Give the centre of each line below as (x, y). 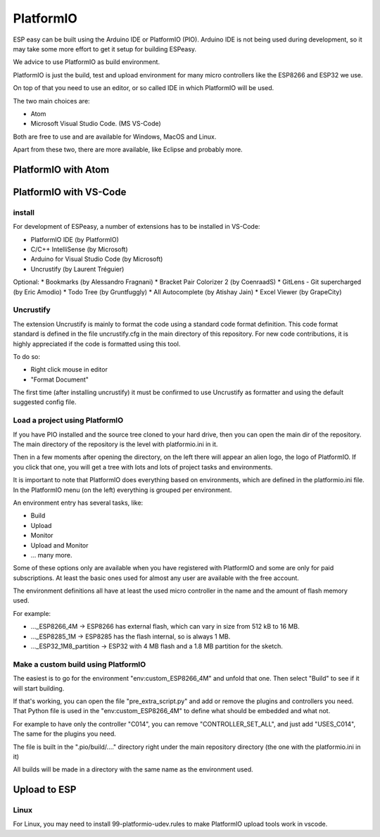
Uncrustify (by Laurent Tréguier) (77, 269)
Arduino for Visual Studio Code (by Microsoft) (97, 259)
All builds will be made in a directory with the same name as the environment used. (133, 769)
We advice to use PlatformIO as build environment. (87, 62)
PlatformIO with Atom (61, 169)
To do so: (26, 356)
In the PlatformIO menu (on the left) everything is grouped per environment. (122, 490)
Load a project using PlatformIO (68, 420)
